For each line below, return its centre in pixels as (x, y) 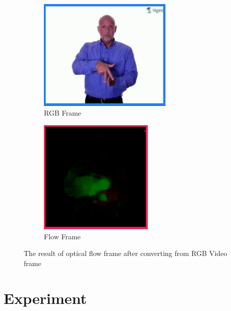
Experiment (45, 298)
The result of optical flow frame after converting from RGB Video (126, 253)
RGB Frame (63, 113)
